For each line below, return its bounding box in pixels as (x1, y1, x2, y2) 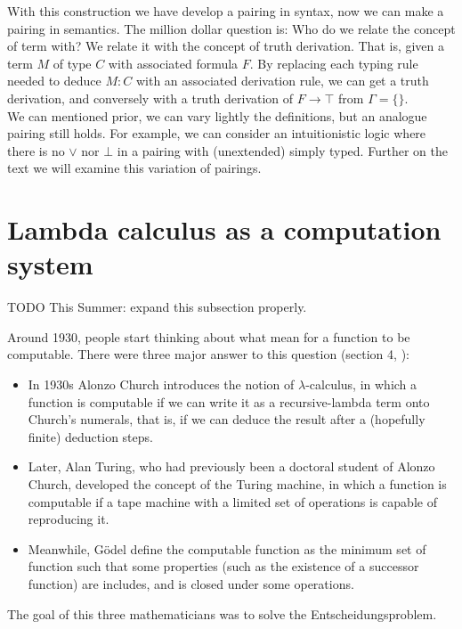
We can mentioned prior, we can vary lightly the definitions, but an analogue (7, 106, 427, 125)
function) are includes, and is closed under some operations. (28, 574, 354, 592)
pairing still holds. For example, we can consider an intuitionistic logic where (7, 124, 426, 143)
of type (53, 53, 92, 72)
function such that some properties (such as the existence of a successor (28, 557, 419, 576)
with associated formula (108, 53, 239, 72)
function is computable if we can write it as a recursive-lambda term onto (28, 392, 430, 411)
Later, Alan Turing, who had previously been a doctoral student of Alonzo (28, 457, 435, 476)
